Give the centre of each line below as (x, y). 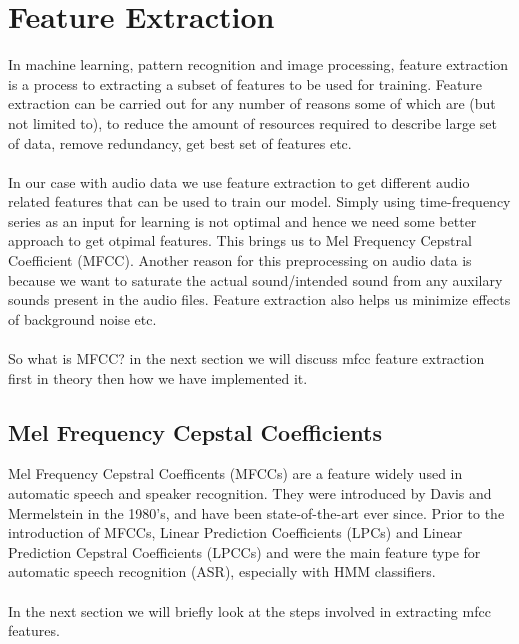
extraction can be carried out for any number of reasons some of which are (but (252, 103)
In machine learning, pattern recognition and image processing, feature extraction (258, 64)
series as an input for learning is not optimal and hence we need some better (242, 220)
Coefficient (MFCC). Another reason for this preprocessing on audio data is (240, 260)
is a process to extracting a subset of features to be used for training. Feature (245, 83)
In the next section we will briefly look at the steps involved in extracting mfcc (249, 610)
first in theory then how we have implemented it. (158, 377)
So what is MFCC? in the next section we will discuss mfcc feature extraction (246, 358)
